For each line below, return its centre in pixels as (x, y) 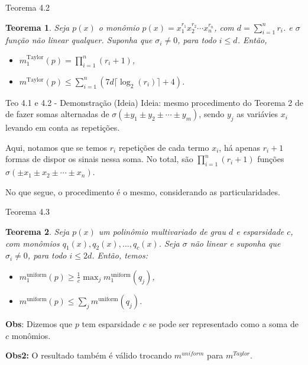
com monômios (33, 243)
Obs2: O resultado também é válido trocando (89, 355)
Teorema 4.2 (28, 7)
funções (271, 159)
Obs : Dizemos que (39, 323)
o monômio (119, 27)
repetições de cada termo (164, 147)
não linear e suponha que (235, 243)
